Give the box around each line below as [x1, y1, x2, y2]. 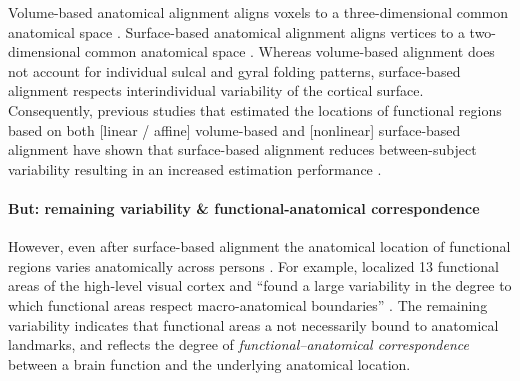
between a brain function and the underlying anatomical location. [8, 353, 411, 374]
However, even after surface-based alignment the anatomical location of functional [8, 236, 511, 257]
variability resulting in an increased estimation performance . [8, 158, 382, 179]
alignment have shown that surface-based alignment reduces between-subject [8, 139, 477, 160]
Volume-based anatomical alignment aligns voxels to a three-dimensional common [8, 2, 509, 22]
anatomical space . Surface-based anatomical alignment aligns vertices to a [8, 21, 465, 42]
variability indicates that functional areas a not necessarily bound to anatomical [8, 314, 499, 335]
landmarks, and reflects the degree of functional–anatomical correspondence [8, 334, 469, 355]
